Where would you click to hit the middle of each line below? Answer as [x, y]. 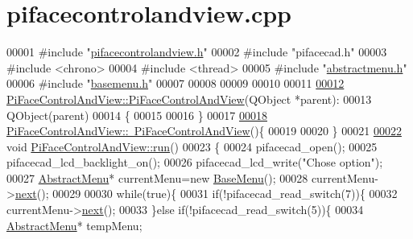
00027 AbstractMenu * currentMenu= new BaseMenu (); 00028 [157, 177]
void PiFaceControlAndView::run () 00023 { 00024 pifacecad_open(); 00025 [192, 146]
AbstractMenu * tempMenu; [74, 225]
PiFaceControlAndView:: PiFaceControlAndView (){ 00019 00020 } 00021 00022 [204, 131]
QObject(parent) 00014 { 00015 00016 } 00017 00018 [137, 115]
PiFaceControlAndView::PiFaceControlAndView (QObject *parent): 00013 [189, 99]
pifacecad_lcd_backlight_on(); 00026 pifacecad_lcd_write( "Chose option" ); [195, 162]
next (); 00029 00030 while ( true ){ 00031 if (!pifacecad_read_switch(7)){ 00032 [206, 194]
